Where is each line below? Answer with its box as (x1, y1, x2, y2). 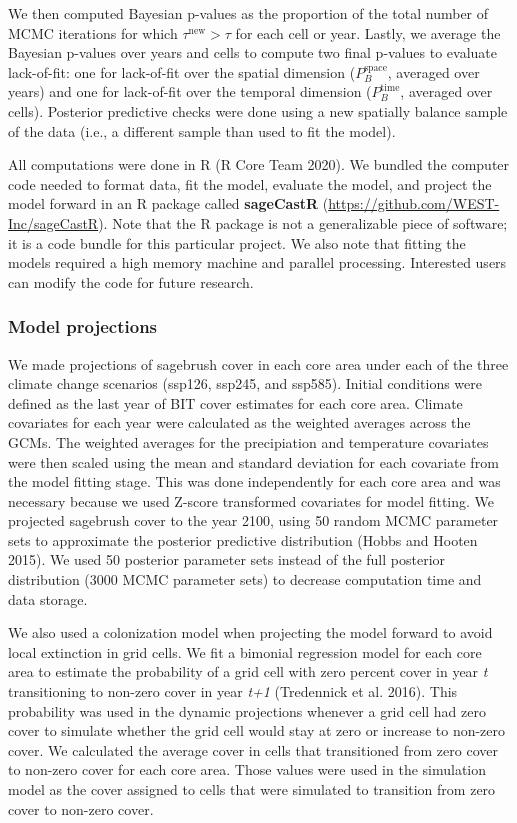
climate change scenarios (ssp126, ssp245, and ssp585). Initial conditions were (8, 373, 483, 394)
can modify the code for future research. (8, 271, 254, 292)
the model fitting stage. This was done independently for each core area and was (8, 471, 501, 492)
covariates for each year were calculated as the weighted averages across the (8, 412, 471, 433)
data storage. (8, 588, 88, 609)
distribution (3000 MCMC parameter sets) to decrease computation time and (8, 569, 482, 590)
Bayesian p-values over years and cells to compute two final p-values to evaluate (8, 42, 498, 63)
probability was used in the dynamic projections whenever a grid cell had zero (8, 700, 486, 721)
